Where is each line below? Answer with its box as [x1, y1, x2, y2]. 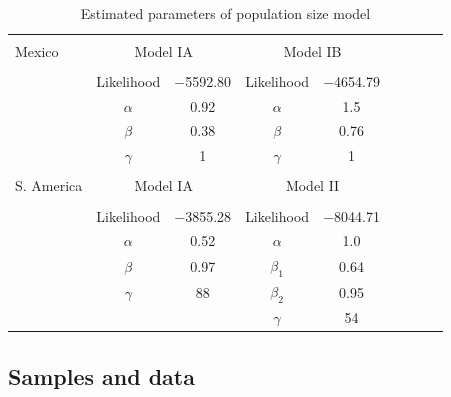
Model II [285, 175, 340, 196]
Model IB [283, 40, 342, 61]
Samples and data [8, 360, 195, 391]
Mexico [15, 40, 59, 61]
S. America [15, 175, 83, 196]
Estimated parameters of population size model [80, 2, 371, 23]
